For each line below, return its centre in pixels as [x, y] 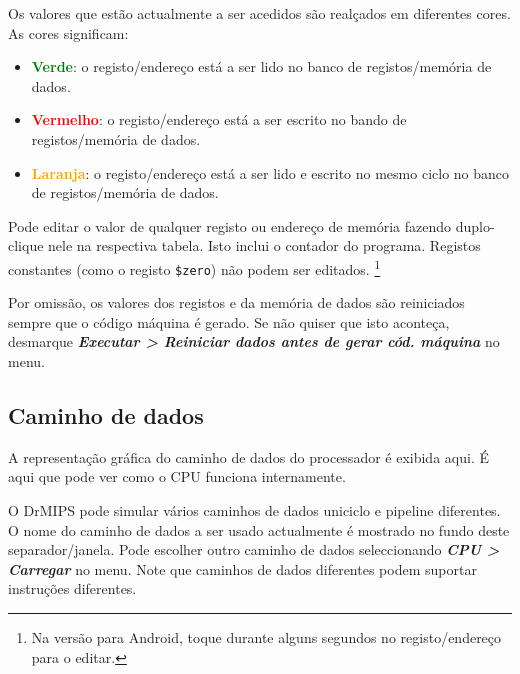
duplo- [475, 225]
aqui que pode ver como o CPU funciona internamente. [177, 476]
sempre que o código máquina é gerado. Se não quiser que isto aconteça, [229, 321]
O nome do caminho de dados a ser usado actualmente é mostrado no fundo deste [259, 529]
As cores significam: [68, 32]
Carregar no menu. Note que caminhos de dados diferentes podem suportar [242, 568]
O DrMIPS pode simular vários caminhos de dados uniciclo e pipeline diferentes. [254, 510]
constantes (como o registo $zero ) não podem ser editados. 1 [194, 267]
